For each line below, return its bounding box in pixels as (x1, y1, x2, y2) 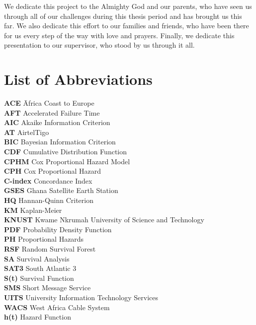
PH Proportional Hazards (4, 234, 84, 244)
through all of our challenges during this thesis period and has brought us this (4, 10, 242, 21)
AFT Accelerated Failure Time (4, 107, 100, 118)
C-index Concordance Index (4, 175, 92, 186)
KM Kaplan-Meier (4, 204, 62, 215)
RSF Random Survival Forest (4, 244, 96, 254)
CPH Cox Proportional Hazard (4, 166, 101, 176)
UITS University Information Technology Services (4, 292, 158, 302)
